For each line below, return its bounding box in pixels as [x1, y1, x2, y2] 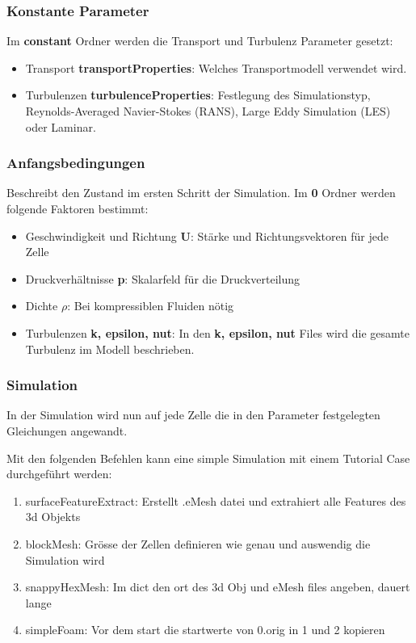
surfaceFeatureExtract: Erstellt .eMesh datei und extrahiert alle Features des [25, 492, 406, 509]
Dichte [25, 297, 58, 314]
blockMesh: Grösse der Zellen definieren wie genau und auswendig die [25, 535, 371, 552]
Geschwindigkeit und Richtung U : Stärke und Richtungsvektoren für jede [25, 227, 389, 244]
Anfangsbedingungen [6, 153, 145, 173]
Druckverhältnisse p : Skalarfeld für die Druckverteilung [25, 270, 300, 287]
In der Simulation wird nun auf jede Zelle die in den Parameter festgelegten [6, 406, 380, 423]
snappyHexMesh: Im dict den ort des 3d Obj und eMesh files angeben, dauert [25, 578, 410, 595]
